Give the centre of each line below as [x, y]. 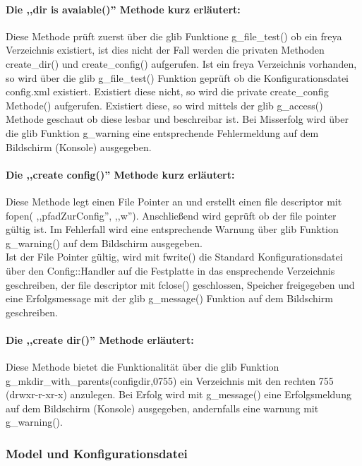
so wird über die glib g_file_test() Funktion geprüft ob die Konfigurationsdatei [177, 77]
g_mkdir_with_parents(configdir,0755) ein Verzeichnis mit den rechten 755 [170, 380]
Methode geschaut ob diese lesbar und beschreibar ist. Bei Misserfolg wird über [177, 119]
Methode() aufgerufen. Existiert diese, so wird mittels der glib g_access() [164, 105]
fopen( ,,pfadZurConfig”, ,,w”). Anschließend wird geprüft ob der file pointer [171, 215]
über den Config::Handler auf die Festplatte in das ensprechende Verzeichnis [170, 270]
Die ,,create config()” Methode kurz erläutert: [120, 174]
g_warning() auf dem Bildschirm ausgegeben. [104, 243]
